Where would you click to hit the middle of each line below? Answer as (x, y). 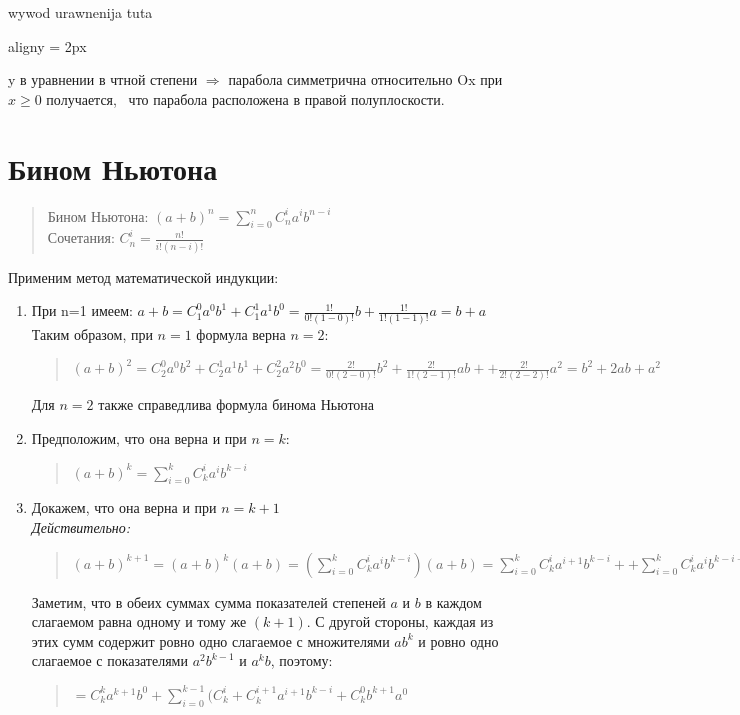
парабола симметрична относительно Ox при (365, 79)
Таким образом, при (92, 333)
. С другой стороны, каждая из (400, 621)
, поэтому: (301, 660)
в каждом (453, 601)
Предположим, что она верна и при (139, 438)
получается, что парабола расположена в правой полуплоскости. (245, 98)
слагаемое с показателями (109, 660)
